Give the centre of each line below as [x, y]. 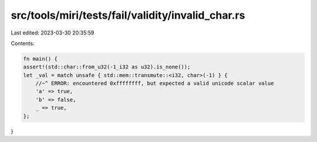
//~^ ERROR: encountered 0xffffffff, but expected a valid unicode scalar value [155, 84]
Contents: [23, 43]
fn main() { [41, 59]
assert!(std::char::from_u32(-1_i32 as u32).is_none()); [107, 67]
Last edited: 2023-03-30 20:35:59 [53, 33]
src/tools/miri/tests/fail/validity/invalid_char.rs [128, 15]
